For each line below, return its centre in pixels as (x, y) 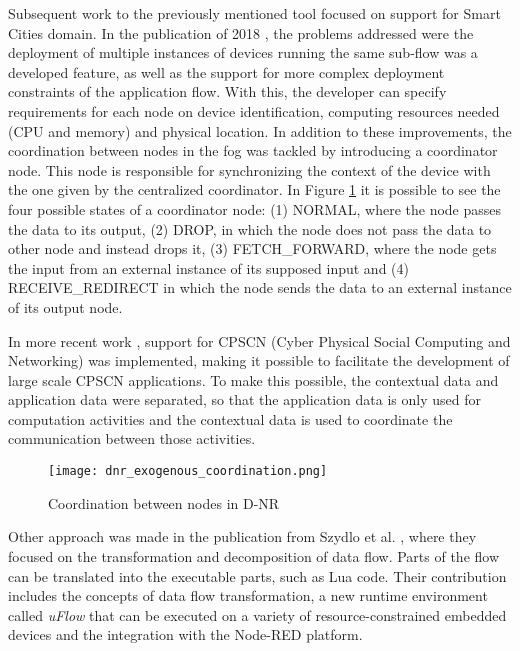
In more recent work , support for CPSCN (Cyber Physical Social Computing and (259, 340)
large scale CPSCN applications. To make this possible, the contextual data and (253, 379)
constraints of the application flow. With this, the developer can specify (227, 91)
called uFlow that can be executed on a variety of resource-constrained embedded (257, 614)
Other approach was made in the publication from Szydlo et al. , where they (242, 536)
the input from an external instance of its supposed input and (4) (208, 267)
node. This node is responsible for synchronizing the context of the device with (249, 169)
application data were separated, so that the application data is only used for (244, 399)
